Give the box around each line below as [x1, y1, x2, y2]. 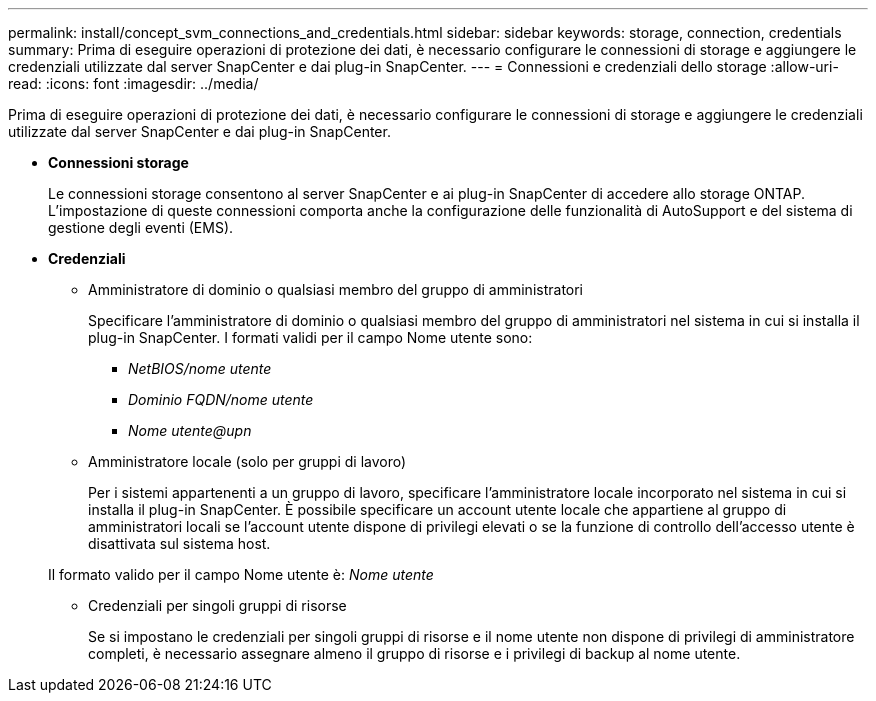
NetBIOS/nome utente [128, 360, 272, 377]
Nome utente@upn [128, 422, 252, 439]
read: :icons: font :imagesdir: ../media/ [8, 75, 259, 92]
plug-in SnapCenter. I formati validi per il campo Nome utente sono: [88, 329, 533, 346]
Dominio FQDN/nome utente [128, 391, 314, 408]
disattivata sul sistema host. [88, 535, 271, 552]
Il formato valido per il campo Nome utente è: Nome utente [48, 566, 434, 583]
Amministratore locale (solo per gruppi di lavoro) [88, 453, 407, 470]
